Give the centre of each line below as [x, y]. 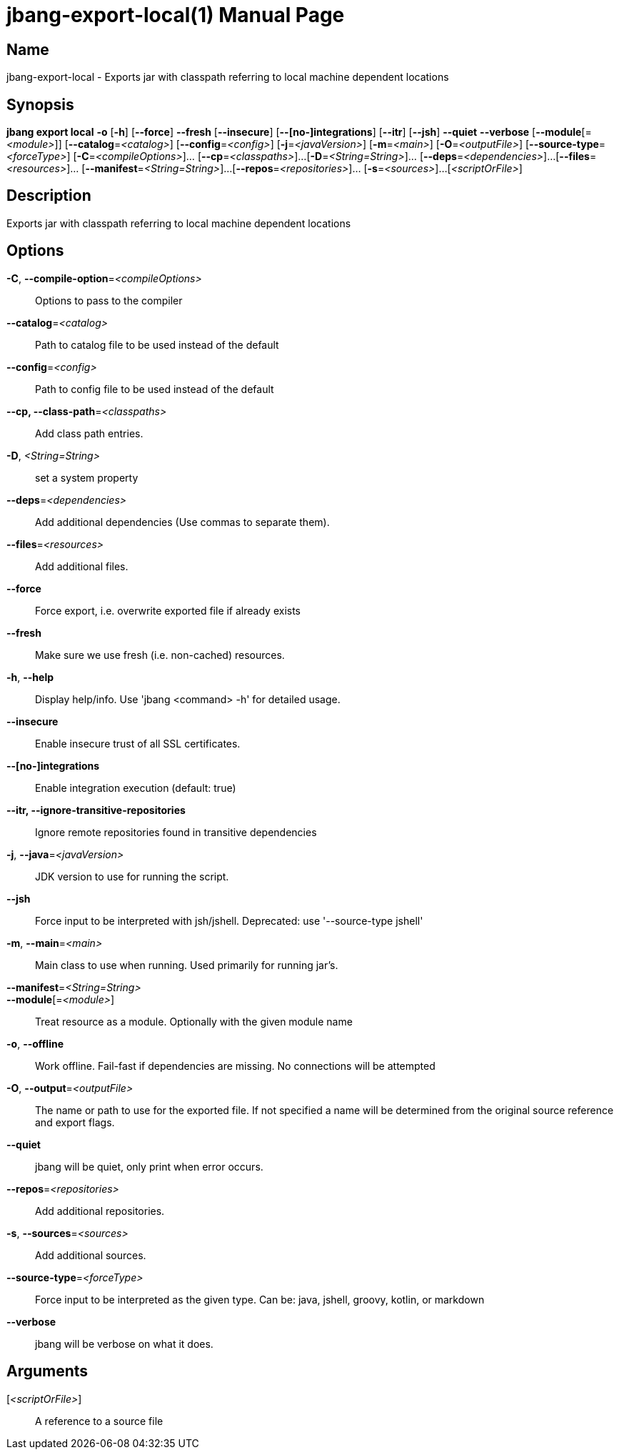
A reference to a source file [99, 1421]
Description [49, 196]
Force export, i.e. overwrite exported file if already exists [168, 610]
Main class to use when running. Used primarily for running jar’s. [187, 965]
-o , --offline [35, 1043]
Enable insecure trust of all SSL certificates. [138, 743]
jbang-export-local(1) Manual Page [176, 15]
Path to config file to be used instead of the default [155, 389]
